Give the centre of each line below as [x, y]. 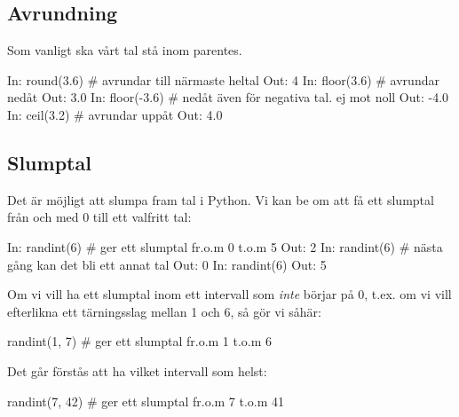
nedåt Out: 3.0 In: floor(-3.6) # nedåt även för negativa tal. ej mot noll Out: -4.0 [228, 97]
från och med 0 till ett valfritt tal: [99, 217]
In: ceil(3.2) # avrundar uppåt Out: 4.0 [115, 114]
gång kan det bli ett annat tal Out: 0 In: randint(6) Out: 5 [167, 264]
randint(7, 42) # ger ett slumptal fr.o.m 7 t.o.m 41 [146, 401]
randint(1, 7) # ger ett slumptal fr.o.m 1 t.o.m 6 [140, 341]
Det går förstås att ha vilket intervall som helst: [137, 370]
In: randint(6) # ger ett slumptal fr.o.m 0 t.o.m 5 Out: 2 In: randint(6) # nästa [225, 246]
